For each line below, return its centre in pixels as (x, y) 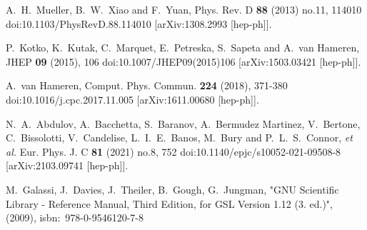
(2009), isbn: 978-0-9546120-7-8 (75, 217)
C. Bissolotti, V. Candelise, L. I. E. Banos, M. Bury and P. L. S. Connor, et (179, 137)
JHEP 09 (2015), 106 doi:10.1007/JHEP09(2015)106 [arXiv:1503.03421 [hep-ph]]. (183, 61)
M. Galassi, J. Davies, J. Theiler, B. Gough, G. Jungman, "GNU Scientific (172, 189)
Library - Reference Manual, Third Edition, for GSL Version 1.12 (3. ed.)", (169, 203)
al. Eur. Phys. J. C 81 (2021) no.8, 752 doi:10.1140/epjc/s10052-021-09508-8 (174, 151)
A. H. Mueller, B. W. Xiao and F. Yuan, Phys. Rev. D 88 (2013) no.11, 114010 (184, 9)
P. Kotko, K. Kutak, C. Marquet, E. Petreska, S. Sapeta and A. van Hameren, (183, 47)
